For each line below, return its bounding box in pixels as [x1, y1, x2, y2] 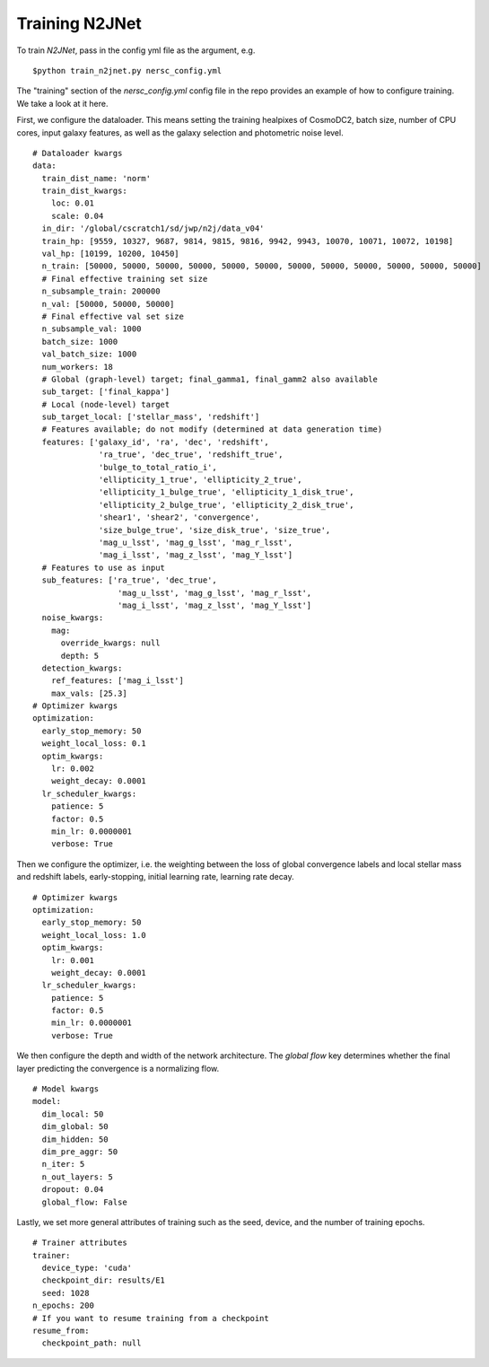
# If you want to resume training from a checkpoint [32, 1313, 269, 1323]
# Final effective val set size [41, 311, 184, 321]
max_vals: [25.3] [50, 688, 127, 698]
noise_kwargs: [41, 613, 104, 623]
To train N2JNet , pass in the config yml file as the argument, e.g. [16, 45, 256, 56]
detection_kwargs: [41, 662, 123, 673]
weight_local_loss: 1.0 [41, 930, 147, 940]
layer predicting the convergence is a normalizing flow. [16, 1063, 220, 1073]
